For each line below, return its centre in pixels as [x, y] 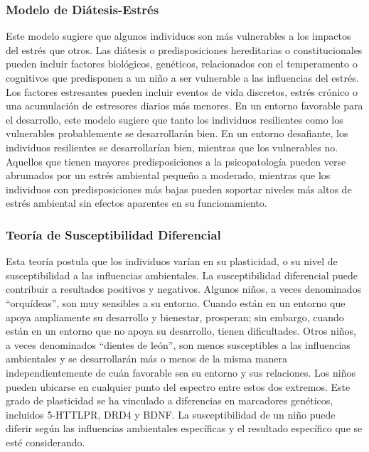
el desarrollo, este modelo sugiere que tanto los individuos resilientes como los [175, 119]
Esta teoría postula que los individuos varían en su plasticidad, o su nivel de [172, 261]
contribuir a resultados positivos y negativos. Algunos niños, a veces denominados [184, 289]
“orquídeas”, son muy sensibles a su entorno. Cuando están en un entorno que [176, 302]
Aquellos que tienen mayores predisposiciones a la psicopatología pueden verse [176, 161]
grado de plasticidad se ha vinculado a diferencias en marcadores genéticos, [170, 400]
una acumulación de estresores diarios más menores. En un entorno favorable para [184, 106]
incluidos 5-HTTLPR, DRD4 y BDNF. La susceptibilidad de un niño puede [171, 414]
